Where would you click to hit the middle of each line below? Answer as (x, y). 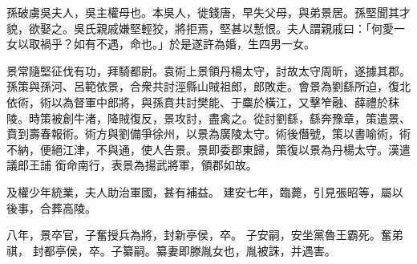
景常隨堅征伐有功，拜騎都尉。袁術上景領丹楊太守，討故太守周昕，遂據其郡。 (208, 70)
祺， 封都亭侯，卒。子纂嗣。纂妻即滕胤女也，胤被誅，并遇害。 (171, 250)
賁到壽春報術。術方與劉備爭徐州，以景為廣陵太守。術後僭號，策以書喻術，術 (208, 134)
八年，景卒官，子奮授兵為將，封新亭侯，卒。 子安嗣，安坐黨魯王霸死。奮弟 (205, 235)
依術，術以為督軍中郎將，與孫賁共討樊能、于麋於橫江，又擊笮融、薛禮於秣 (203, 102)
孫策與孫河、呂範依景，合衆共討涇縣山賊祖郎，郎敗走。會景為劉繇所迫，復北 (208, 86)
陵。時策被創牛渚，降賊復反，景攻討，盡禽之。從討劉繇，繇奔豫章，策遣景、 (208, 118)
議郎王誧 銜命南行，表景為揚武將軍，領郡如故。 (132, 165)
